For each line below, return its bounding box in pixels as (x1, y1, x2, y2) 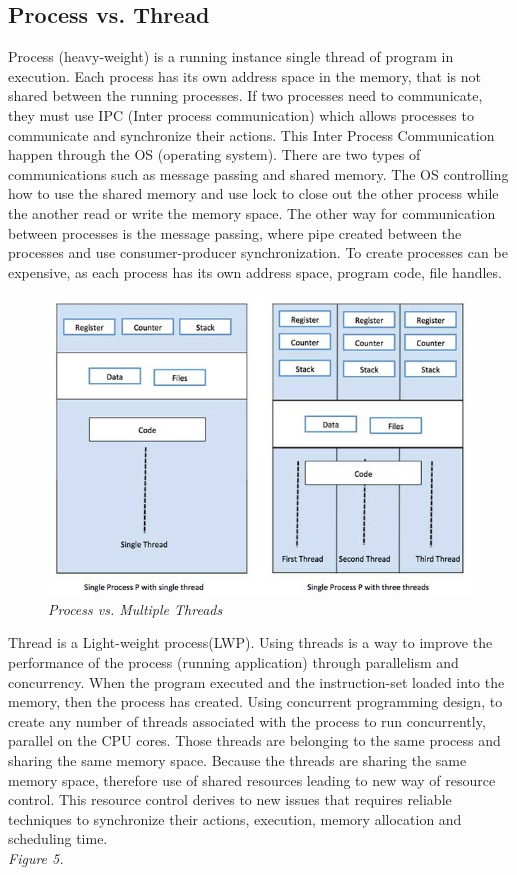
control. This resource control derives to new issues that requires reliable (8, 789, 452, 810)
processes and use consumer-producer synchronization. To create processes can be (8, 242, 508, 263)
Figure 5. (8, 847, 64, 868)
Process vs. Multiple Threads (48, 598, 223, 619)
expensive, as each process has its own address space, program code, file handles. (8, 261, 502, 282)
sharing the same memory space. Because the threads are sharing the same (8, 749, 467, 770)
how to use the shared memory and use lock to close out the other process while (8, 183, 499, 204)
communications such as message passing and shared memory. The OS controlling (8, 163, 509, 184)
